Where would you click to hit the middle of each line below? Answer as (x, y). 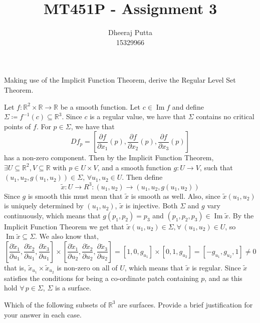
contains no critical (225, 116)
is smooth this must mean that (75, 196)
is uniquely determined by (44, 206)
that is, (15, 267)
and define (188, 106)
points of (18, 126)
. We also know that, (67, 236)
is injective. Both (152, 206)
